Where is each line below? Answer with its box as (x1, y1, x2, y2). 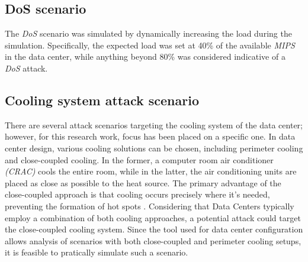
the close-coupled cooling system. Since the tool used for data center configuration (5, 223, 303, 235)
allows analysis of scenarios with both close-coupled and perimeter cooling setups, (5, 234, 301, 247)
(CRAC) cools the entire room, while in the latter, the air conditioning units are (5, 165, 297, 177)
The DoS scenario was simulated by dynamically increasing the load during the (5, 27, 292, 40)
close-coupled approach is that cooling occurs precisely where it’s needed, (5, 188, 270, 200)
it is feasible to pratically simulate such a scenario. (5, 246, 188, 258)
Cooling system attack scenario (5, 90, 199, 109)
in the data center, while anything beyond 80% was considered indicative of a (5, 50, 285, 63)
